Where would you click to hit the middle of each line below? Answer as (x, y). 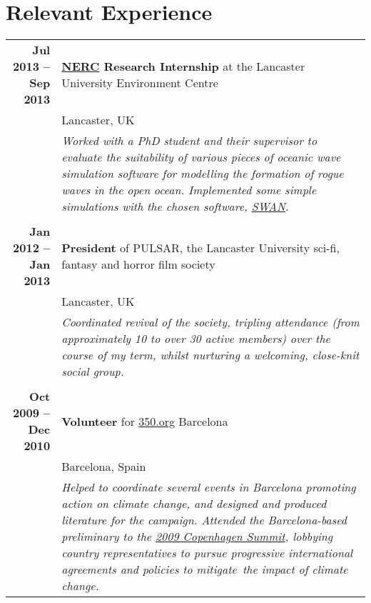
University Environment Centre (140, 83)
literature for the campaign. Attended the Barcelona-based (204, 520)
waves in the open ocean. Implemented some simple (189, 190)
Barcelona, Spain (104, 467)
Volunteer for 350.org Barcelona (145, 421)
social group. (93, 372)
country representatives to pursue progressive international (207, 553)
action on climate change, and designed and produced (194, 504)
